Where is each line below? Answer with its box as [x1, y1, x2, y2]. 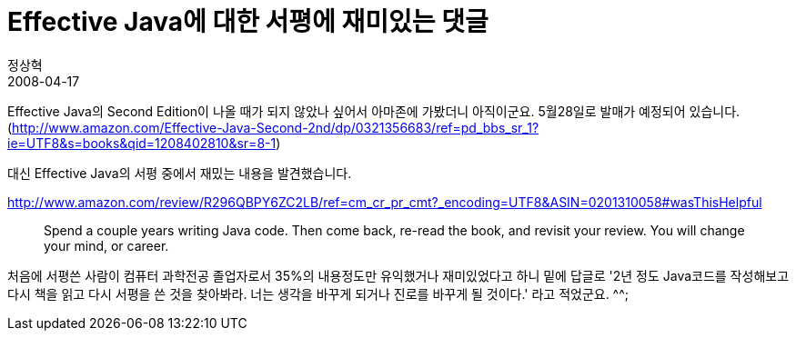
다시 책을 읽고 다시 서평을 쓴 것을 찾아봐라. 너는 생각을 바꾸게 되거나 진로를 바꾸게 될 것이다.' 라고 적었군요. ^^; [7, 285, 630, 302]
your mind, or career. [44, 237, 169, 253]
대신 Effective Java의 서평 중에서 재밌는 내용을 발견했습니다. [7, 164, 352, 181]
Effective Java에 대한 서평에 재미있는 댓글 [7, 6, 489, 37]
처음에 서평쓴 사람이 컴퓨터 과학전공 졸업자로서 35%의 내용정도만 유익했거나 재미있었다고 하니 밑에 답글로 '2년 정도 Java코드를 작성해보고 [7, 267, 790, 283]
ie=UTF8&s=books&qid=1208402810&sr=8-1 [7, 134, 277, 151]
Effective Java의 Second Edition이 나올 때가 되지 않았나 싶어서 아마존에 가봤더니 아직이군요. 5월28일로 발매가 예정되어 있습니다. [7, 103, 741, 119]
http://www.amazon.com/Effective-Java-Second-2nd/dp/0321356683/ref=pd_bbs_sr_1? [12, 119, 539, 135]
